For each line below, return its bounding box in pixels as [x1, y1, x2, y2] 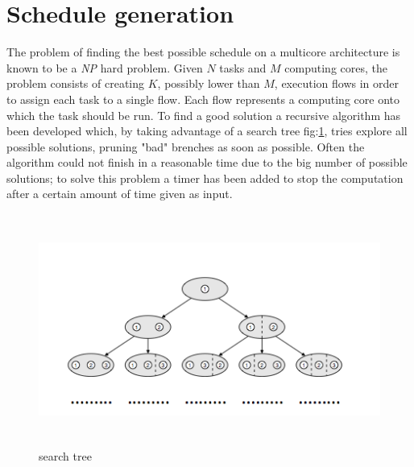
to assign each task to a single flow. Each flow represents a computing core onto [6, 90, 400, 107]
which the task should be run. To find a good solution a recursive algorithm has [6, 106, 401, 123]
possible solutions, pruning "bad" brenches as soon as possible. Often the [6, 138, 365, 155]
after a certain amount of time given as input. [6, 185, 233, 202]
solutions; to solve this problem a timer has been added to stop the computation [6, 169, 404, 186]
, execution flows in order [274, 75, 399, 92]
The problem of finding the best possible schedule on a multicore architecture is [6, 43, 400, 60]
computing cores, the [284, 59, 387, 76]
